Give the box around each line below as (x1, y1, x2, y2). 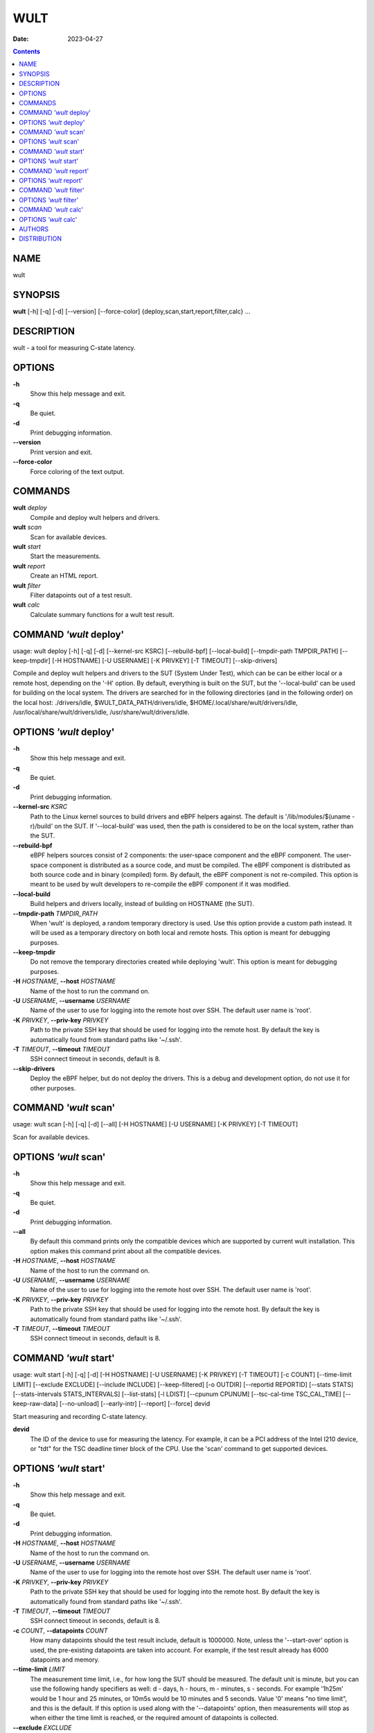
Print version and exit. (30, 448, 93, 456)
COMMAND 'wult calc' (19, 205, 83, 214)
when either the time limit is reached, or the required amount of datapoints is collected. (30, 1714, 278, 1722)
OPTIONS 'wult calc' (19, 215, 78, 223)
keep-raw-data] (12, 1400, 58, 1408)
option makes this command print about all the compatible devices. (30, 1246, 222, 1255)
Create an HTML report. (30, 572, 98, 580)
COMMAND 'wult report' (19, 166, 89, 175)
